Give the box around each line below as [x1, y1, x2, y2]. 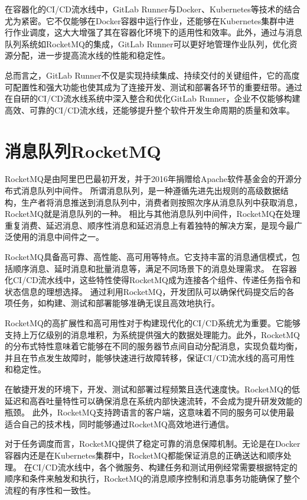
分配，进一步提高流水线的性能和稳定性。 [12, 49, 170, 61]
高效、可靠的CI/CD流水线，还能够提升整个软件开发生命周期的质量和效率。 [5, 103, 295, 116]
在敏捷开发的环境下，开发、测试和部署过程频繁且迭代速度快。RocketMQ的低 [5, 382, 300, 395]
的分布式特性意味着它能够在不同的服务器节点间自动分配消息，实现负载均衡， [5, 340, 302, 352]
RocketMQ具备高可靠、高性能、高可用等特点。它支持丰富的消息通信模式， [5, 251, 292, 263]
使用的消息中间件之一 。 [12, 230, 104, 243]
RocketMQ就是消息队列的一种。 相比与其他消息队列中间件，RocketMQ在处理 [5, 207, 301, 220]
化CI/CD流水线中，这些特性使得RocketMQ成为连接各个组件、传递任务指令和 [5, 274, 301, 286]
